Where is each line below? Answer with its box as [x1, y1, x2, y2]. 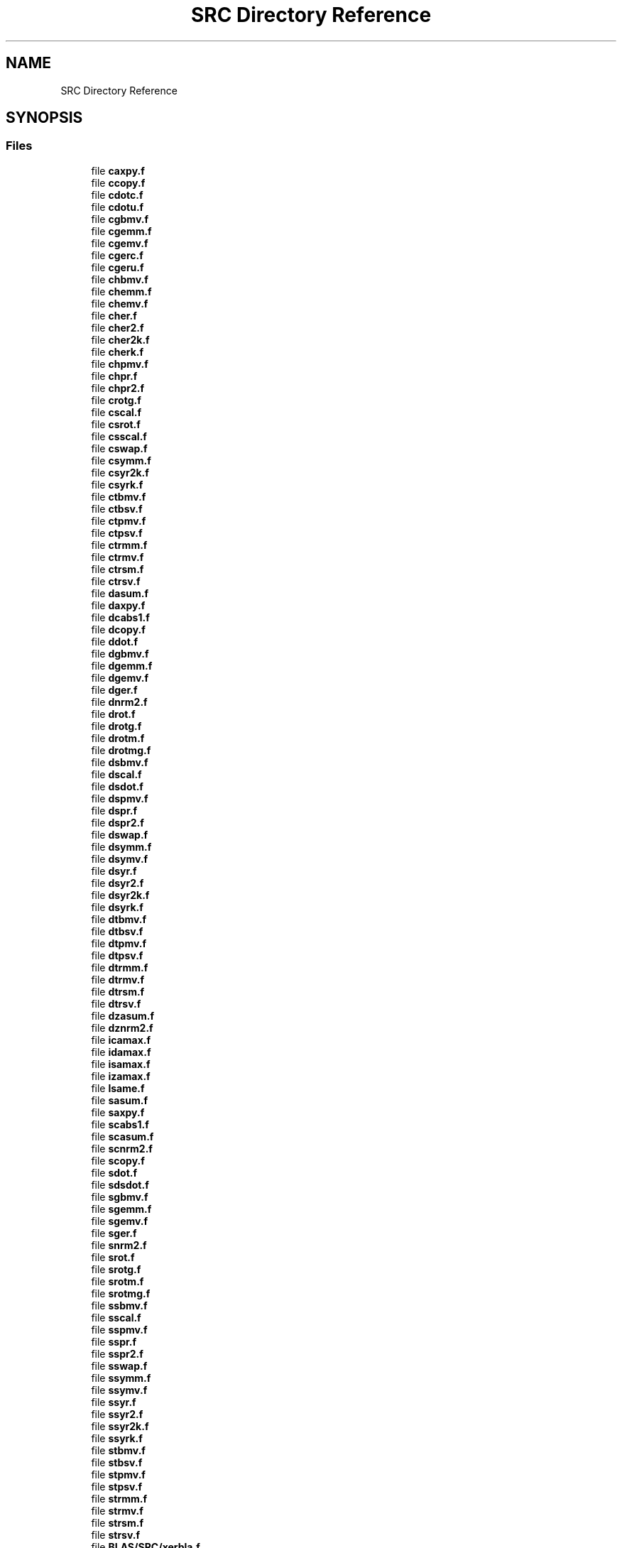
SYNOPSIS [6, 109, 83, 127]
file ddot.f [91, 635, 138, 648]
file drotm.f [91, 731, 145, 744]
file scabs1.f [91, 1118, 149, 1130]
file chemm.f [91, 285, 152, 298]
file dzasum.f [91, 1009, 155, 1022]
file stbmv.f [91, 1444, 146, 1456]
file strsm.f [91, 1516, 143, 1529]
